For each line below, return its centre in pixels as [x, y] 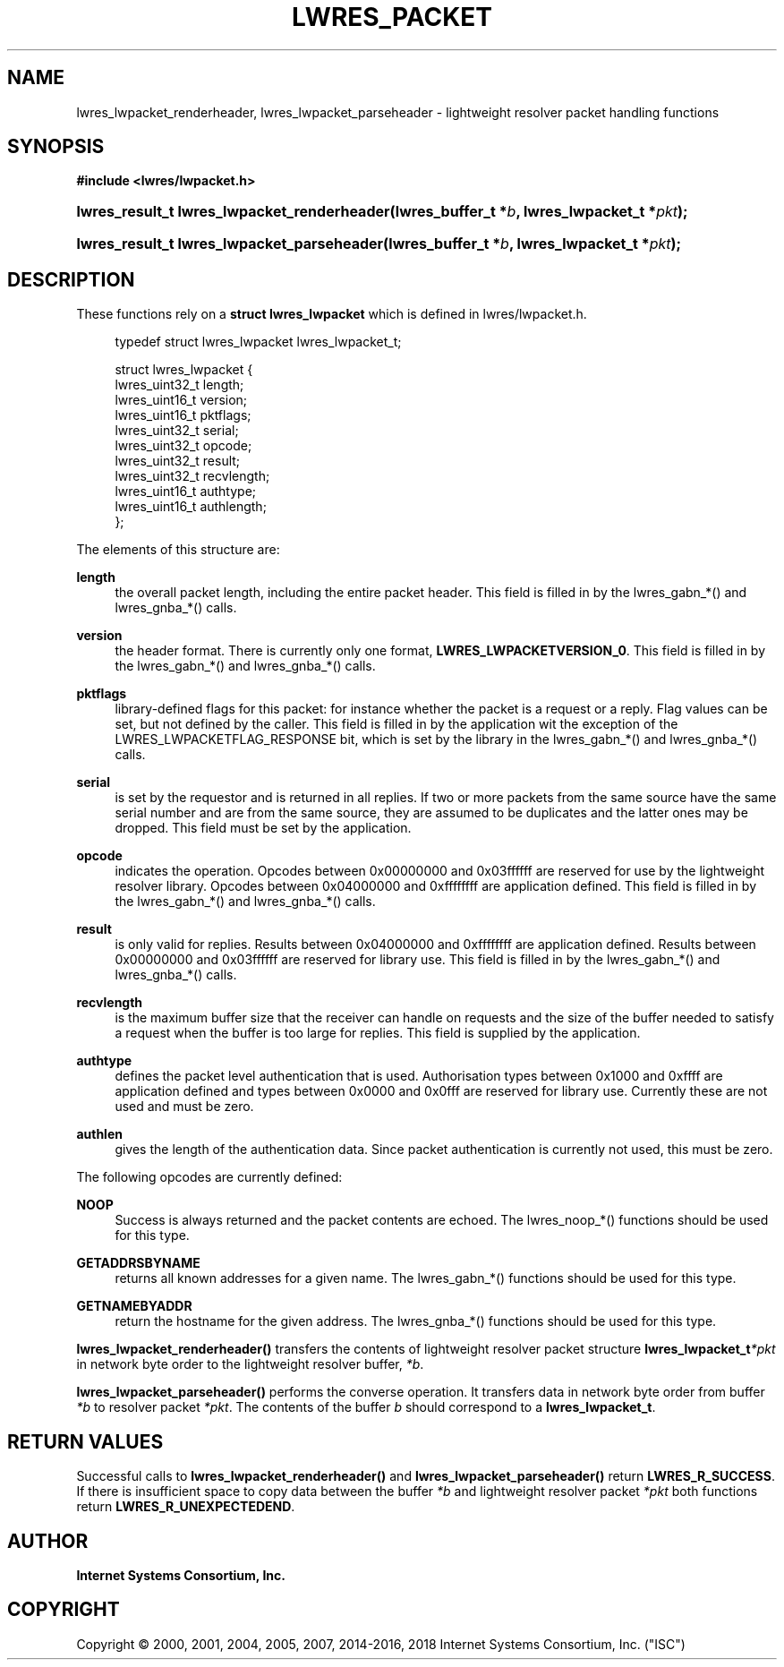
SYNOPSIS [56, 147]
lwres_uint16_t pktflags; [183, 415]
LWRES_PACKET [392, 17]
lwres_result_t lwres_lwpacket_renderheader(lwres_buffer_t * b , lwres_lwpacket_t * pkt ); [382, 212]
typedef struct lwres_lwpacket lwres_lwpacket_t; [258, 342]
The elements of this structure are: [178, 550]
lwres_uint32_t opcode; [183, 446]
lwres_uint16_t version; [181, 400]
